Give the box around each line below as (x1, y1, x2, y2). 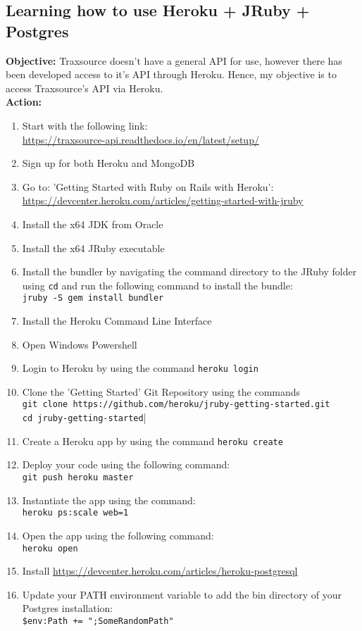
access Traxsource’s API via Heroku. (6, 80, 163, 95)
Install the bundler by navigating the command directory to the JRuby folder (22, 264, 357, 279)
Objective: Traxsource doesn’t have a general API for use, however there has (6, 53, 342, 68)
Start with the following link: (22, 118, 148, 132)
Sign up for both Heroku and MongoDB (22, 156, 195, 170)
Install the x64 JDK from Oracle (22, 216, 163, 231)
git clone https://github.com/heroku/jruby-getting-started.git (22, 399, 330, 410)
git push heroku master (22, 473, 134, 483)
